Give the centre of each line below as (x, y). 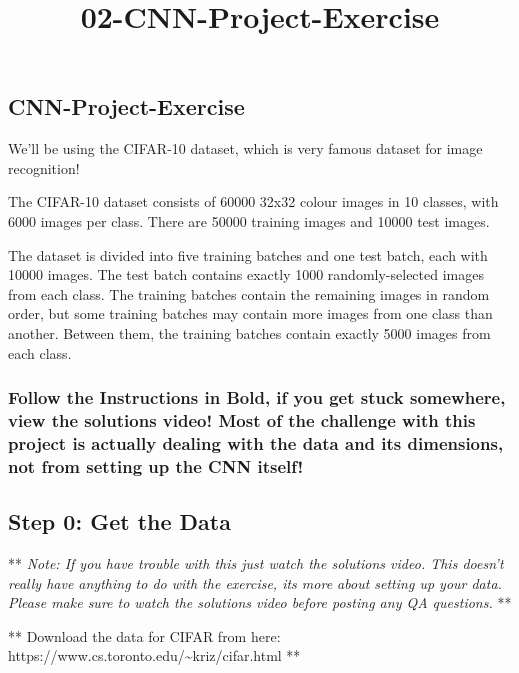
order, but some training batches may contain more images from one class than (250, 313)
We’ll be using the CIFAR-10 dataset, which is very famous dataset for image (245, 148)
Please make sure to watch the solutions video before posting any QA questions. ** (260, 602)
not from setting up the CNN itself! (156, 465)
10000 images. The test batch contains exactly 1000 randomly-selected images (246, 274)
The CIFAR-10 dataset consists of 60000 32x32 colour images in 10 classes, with (253, 201)
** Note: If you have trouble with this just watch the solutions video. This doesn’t (256, 562)
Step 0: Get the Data (119, 521)
